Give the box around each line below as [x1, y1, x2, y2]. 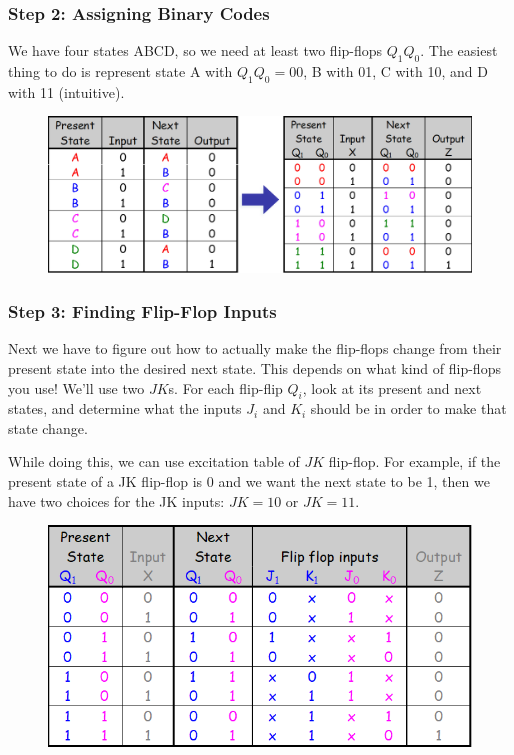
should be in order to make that [310, 398, 507, 419]
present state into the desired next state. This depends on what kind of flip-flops [8, 357, 501, 378]
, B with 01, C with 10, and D [303, 61, 488, 82]
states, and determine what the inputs [8, 398, 242, 419]
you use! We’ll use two [8, 377, 145, 398]
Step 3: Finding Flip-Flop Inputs [8, 299, 277, 324]
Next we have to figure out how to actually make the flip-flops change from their [8, 338, 502, 359]
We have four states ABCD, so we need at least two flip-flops [8, 40, 383, 61]
